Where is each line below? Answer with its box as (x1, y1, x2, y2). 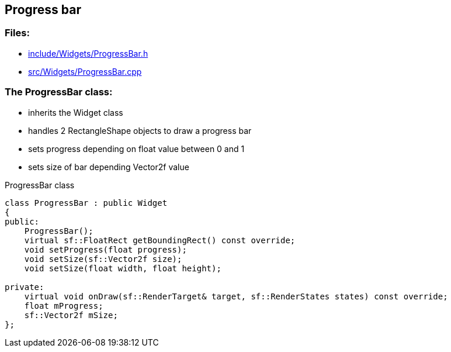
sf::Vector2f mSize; (24, 310, 118, 320)
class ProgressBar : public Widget (5, 198, 168, 208)
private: (5, 282, 44, 292)
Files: (5, 27, 30, 39)
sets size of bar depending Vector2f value (28, 161, 189, 172)
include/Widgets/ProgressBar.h (28, 48, 148, 58)
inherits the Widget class (28, 107, 123, 118)
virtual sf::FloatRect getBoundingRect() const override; (24, 235, 296, 245)
